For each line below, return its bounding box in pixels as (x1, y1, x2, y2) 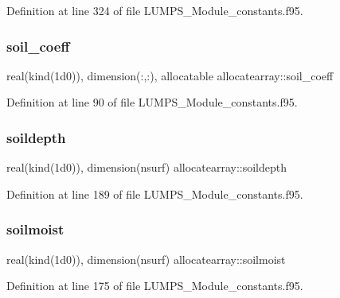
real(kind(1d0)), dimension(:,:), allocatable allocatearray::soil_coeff (6, 67, 334, 83)
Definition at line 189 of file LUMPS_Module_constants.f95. (6, 185, 303, 202)
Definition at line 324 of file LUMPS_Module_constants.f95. (6, 2, 303, 18)
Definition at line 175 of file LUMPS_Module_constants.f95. (6, 277, 303, 294)
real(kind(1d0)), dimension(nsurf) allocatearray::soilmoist (6, 250, 286, 267)
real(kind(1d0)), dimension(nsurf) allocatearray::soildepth (6, 159, 287, 176)
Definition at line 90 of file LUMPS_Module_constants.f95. (6, 94, 298, 110)
